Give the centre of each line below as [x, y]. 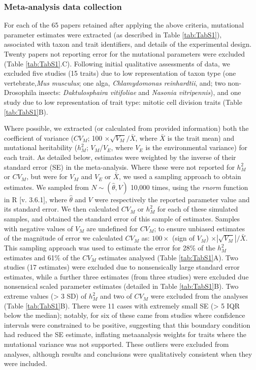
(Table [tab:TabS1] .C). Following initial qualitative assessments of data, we [117, 63]
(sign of [183, 238]
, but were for [47, 176]
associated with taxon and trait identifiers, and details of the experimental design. [128, 44]
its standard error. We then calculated [62, 209]
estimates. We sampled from [47, 187]
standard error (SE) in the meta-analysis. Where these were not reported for [119, 167]
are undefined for [112, 228]
